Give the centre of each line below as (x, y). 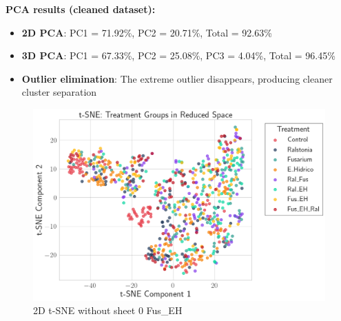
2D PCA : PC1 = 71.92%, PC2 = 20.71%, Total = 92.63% (147, 32)
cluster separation (59, 92)
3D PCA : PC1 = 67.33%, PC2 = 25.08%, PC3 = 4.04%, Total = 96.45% (178, 55)
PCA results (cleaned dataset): (81, 9)
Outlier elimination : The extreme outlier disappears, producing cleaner (177, 78)
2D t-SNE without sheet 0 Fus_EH (108, 310)
